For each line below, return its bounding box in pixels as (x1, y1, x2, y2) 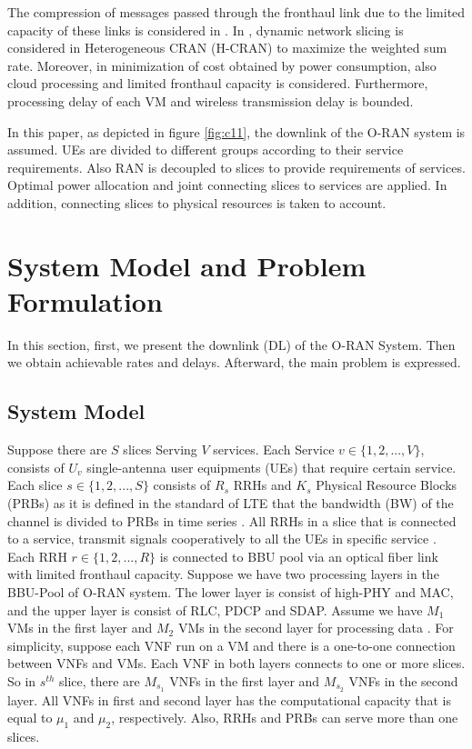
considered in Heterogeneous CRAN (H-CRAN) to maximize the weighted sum (7, 38, 447, 57)
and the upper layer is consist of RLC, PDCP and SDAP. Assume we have (7, 600, 423, 619)
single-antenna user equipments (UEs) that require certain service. (86, 457, 457, 476)
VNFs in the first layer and (169, 671, 320, 690)
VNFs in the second (348, 671, 458, 690)
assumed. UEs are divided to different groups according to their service (7, 140, 404, 159)
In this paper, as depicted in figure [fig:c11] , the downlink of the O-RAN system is (7, 122, 466, 141)
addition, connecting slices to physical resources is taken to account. (7, 193, 387, 212)
